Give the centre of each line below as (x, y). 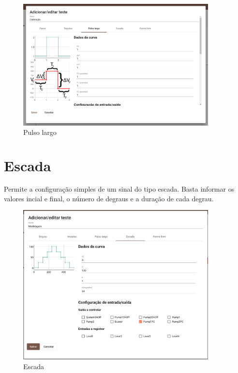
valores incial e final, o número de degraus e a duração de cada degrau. (109, 198)
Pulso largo (40, 132)
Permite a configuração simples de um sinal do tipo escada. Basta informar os (119, 189)
